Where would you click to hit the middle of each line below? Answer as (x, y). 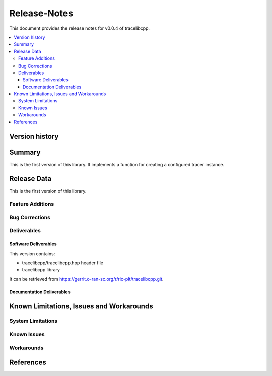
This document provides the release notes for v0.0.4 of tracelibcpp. (80, 28)
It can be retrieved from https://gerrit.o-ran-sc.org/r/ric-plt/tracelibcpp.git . (86, 279)
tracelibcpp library (41, 270)
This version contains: (32, 253)
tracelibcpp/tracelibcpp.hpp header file (62, 263)
